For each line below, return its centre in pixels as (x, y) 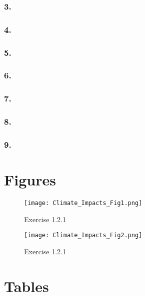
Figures (30, 180)
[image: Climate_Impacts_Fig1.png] (83, 203)
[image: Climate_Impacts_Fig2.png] (83, 235)
